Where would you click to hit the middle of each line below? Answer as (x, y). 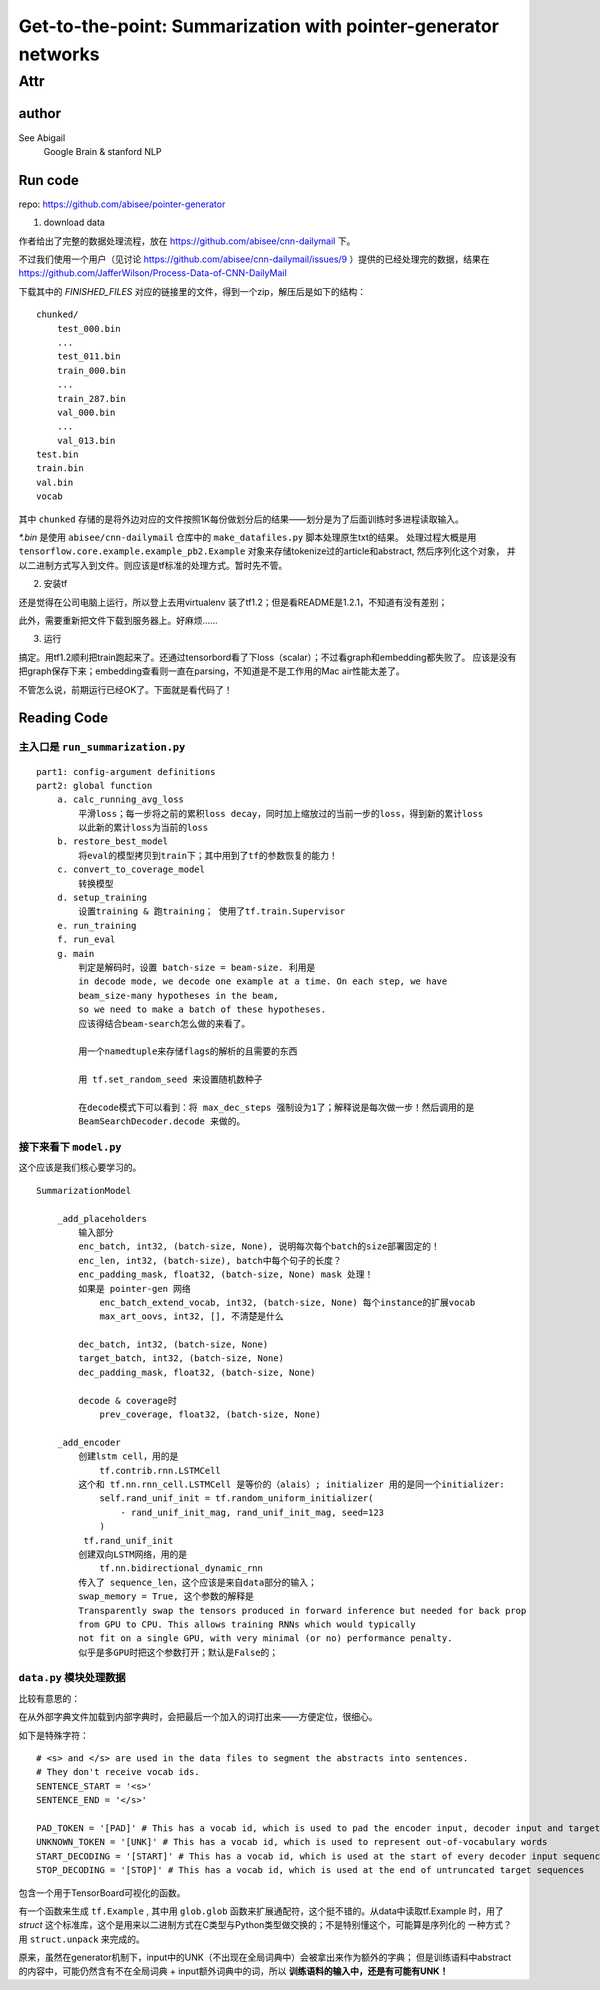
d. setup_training (102, 898)
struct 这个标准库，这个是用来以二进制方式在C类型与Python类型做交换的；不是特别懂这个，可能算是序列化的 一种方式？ (265, 1925)
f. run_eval (86, 939)
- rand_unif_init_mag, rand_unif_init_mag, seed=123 (252, 1512)
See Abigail (42, 137)
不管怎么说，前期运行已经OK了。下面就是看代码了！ (126, 689)
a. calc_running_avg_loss (120, 799)
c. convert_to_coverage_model (130, 869)
